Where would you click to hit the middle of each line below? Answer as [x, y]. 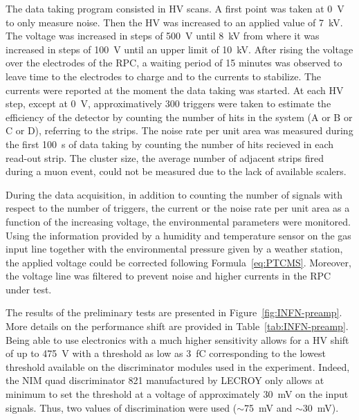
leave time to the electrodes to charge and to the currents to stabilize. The [164, 76]
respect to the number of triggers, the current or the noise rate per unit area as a [178, 208]
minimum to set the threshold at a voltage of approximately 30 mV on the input [177, 394]
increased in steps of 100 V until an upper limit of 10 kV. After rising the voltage [179, 49]
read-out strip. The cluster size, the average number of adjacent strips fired [165, 157]
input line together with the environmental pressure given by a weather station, [174, 249]
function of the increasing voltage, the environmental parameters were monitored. [178, 221]
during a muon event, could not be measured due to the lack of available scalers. [176, 171]
